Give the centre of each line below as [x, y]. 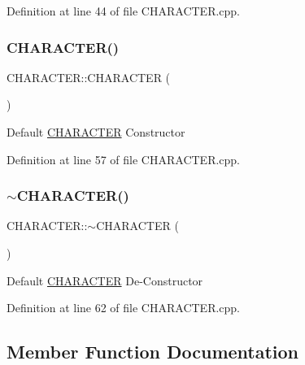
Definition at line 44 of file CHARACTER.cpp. [124, 11]
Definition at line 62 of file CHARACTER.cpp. [124, 308]
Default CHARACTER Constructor [96, 132]
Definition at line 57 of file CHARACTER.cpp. [124, 159]
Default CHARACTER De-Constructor [105, 280]
